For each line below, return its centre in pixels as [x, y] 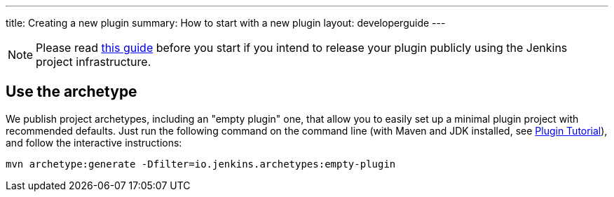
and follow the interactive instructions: [94, 142]
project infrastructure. [94, 62]
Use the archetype [71, 92]
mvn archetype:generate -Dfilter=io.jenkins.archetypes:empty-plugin [201, 164]
